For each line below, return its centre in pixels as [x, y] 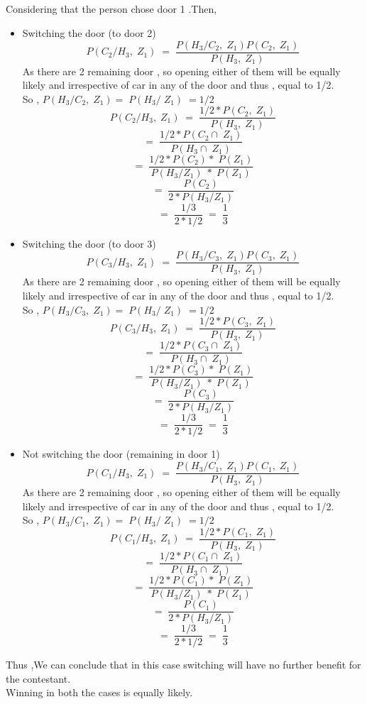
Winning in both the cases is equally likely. [99, 692]
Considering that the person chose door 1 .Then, [111, 9]
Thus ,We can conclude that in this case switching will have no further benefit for [183, 665]
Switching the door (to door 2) [89, 32]
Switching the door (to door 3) [89, 243]
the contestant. [38, 678]
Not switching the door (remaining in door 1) [121, 454]
